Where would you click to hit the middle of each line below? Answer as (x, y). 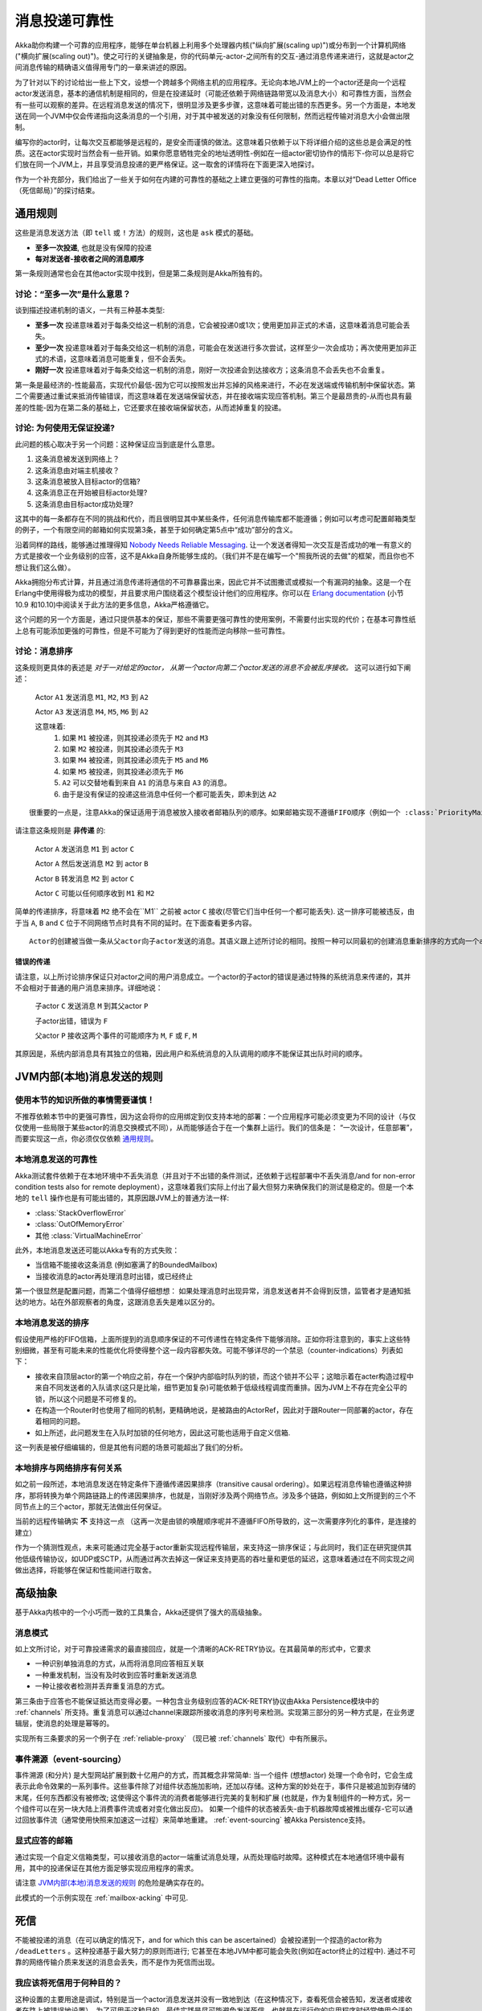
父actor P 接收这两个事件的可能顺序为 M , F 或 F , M (116, 1036)
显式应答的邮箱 (44, 1840)
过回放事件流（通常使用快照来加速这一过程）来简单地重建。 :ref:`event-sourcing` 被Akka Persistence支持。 (192, 1820)
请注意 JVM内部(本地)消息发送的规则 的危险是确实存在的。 (112, 1883)
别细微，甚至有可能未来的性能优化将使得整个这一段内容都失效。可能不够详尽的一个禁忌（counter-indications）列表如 (209, 1350)
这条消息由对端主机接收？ (77, 470)
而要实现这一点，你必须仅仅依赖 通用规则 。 (86, 1139)
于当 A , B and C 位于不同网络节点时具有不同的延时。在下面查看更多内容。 (135, 923)
